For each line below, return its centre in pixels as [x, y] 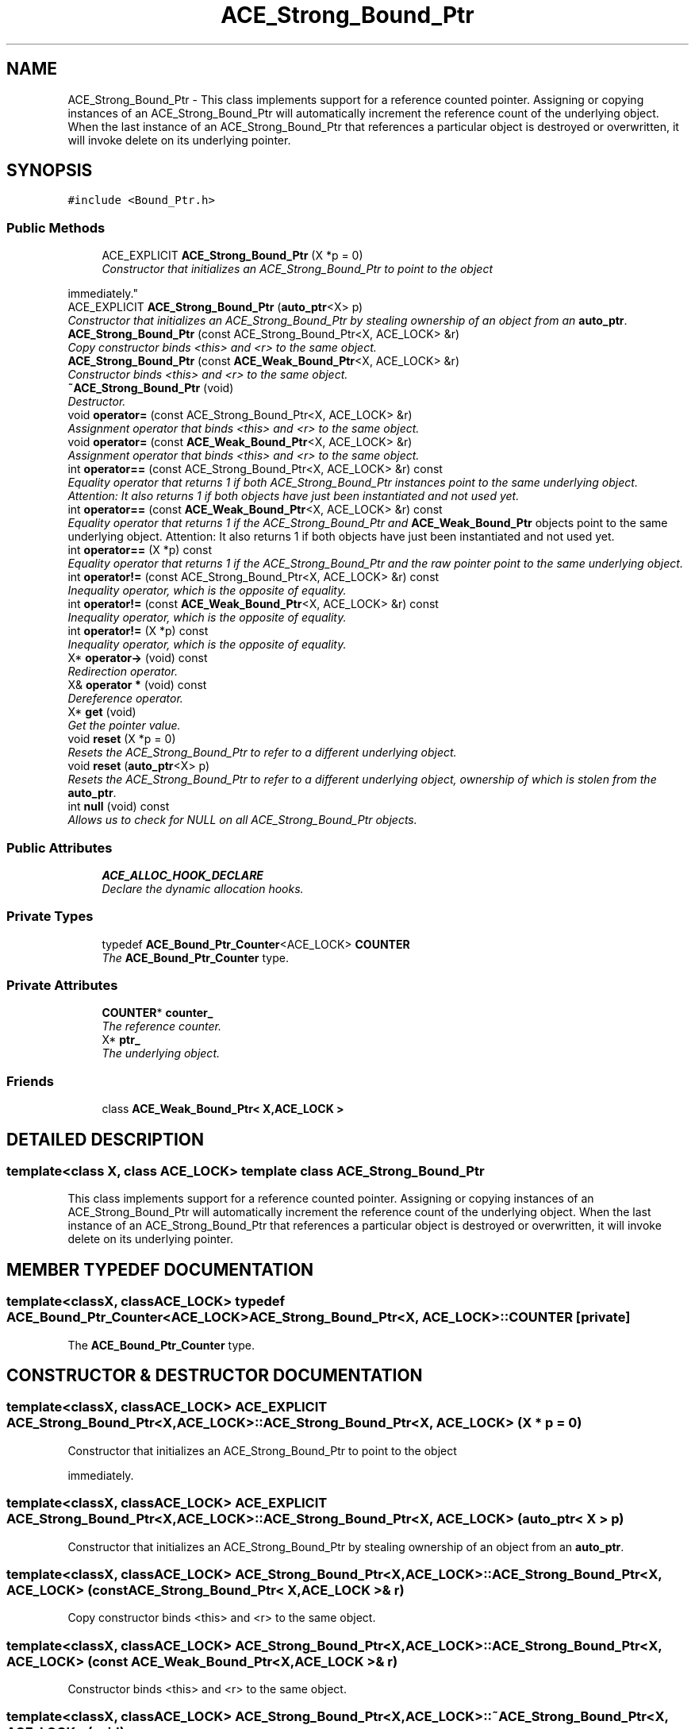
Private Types [50, 916]
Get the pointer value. [124, 726]
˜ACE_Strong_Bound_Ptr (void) [151, 388]
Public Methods [56, 227]
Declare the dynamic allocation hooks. [203, 888]
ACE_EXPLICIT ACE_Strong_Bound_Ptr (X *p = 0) [232, 256]
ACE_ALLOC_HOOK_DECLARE [182, 875]
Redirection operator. [123, 672]
